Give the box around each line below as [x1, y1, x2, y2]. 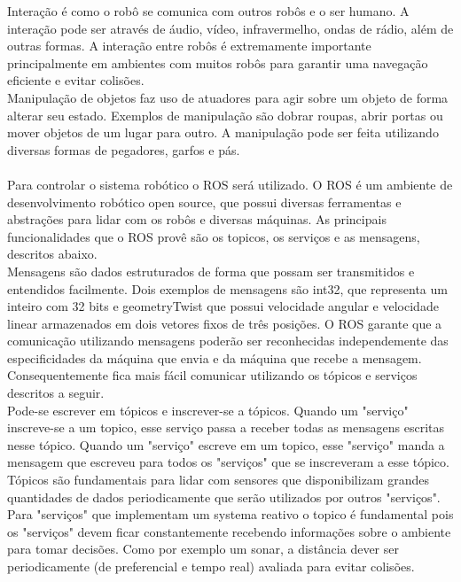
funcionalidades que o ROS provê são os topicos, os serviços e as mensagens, [7, 227, 420, 245]
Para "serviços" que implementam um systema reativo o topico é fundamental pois [7, 505, 454, 524]
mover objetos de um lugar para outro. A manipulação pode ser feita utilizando [7, 123, 439, 142]
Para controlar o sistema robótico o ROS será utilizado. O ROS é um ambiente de [7, 175, 453, 193]
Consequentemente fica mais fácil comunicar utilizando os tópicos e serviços [7, 366, 418, 384]
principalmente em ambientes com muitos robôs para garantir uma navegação [7, 53, 428, 72]
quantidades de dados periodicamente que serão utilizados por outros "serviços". [7, 487, 441, 506]
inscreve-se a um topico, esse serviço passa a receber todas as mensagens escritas [7, 418, 444, 437]
